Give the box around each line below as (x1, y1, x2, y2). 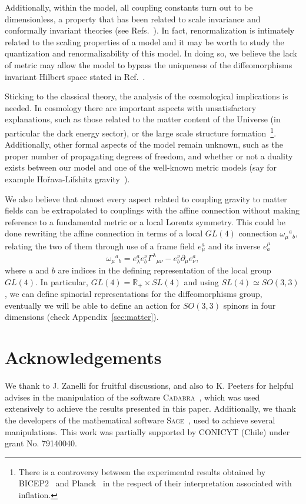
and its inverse (208, 239, 261, 252)
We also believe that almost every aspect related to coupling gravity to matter (5, 192, 287, 205)
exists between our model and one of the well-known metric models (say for (5, 161, 277, 173)
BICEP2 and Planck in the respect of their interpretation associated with (18, 477, 292, 489)
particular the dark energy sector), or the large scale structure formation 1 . (5, 125, 277, 139)
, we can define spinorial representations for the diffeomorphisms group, (5, 288, 262, 300)
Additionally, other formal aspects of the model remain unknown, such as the (5, 138, 283, 151)
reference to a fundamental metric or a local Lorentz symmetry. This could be (5, 215, 285, 228)
